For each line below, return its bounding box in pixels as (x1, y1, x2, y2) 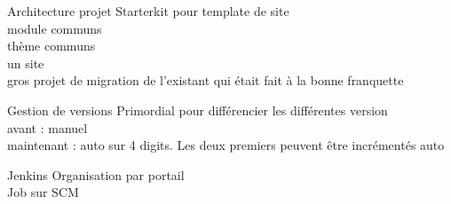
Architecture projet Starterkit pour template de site (7, 2, 289, 20)
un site (7, 53, 44, 72)
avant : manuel (7, 118, 88, 137)
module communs (7, 19, 102, 37)
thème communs (7, 36, 96, 55)
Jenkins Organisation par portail (7, 165, 185, 184)
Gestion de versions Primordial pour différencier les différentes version (7, 100, 388, 119)
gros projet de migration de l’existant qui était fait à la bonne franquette (7, 71, 404, 90)
